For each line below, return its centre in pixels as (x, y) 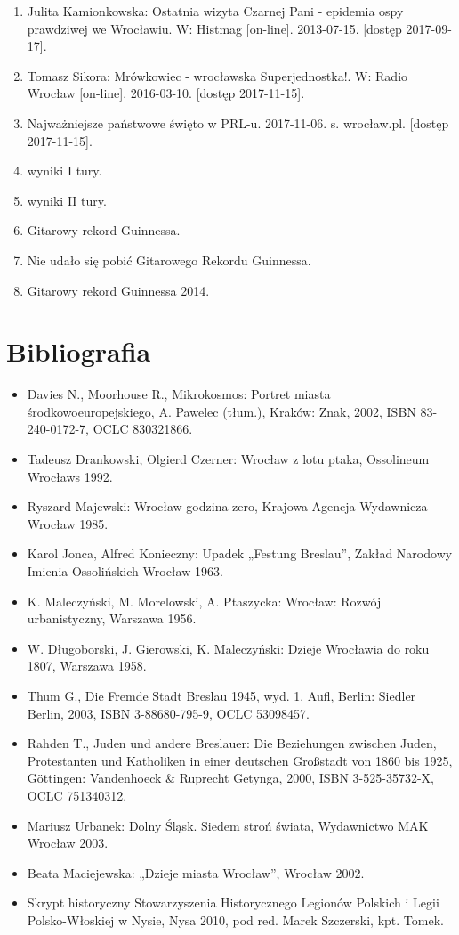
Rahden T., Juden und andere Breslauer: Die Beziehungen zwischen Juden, (232, 743)
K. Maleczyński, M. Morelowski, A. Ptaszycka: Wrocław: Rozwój (204, 601)
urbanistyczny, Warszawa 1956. (112, 618)
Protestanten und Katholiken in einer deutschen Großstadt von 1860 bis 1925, (240, 760)
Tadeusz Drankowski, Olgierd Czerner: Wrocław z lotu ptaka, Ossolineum (228, 459)
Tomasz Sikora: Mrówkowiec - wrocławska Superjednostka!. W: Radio (217, 75)
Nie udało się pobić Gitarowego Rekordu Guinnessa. (169, 260)
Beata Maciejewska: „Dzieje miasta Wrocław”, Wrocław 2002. (196, 872)
